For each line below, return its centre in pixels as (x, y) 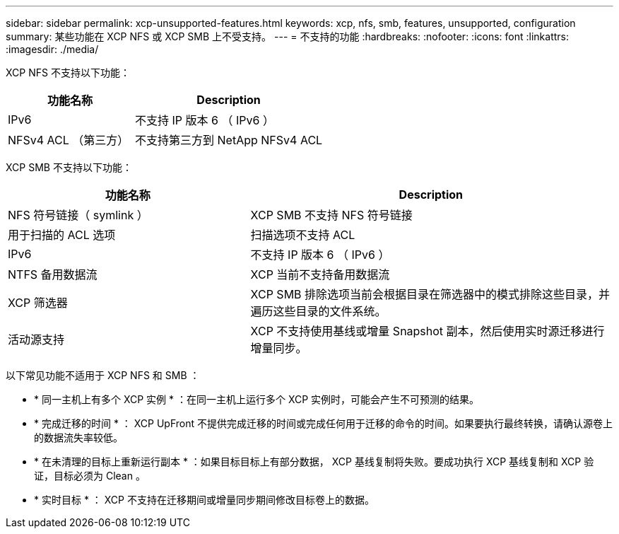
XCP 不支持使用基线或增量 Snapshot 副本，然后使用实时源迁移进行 (428, 331)
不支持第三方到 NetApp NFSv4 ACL (229, 140)
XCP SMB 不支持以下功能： (69, 167)
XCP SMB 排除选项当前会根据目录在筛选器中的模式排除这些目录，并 (430, 294)
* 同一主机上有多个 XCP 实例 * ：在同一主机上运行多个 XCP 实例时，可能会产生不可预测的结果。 (257, 399)
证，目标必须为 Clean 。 (90, 476)
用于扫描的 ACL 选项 (62, 235)
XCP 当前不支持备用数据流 (320, 274)
